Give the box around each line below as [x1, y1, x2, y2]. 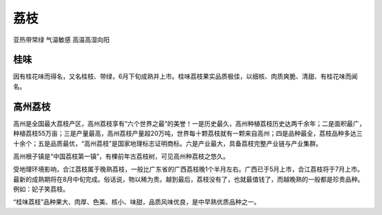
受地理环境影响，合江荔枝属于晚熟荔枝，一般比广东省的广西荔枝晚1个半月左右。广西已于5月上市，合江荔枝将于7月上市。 [13, 165, 364, 173]
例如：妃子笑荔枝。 [13, 185, 69, 194]
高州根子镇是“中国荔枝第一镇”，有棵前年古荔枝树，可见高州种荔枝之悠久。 [13, 152, 230, 161]
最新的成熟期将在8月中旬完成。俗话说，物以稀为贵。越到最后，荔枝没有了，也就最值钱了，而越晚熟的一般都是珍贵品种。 [13, 175, 364, 183]
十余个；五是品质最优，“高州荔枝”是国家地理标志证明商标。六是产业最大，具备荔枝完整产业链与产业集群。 [13, 139, 323, 148]
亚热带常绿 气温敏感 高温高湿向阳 [13, 35, 110, 44]
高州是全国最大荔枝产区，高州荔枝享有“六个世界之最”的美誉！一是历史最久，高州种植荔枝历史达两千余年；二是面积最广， [13, 119, 366, 127]
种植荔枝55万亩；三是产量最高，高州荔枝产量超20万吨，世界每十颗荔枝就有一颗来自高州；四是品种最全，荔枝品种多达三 [13, 129, 363, 138]
